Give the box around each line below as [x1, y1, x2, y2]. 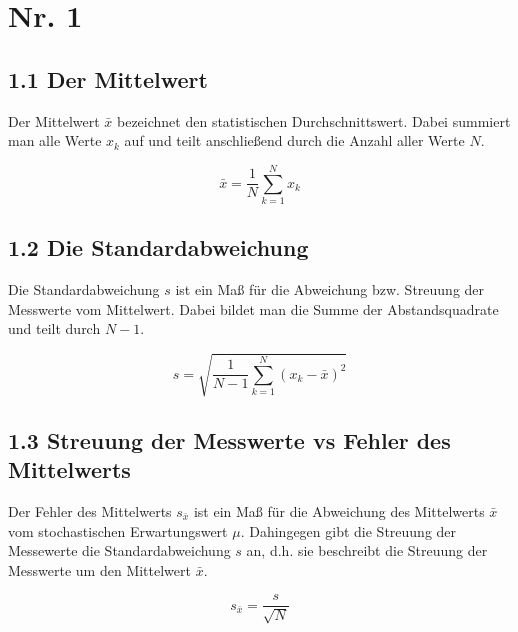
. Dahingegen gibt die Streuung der [240, 520, 457, 541]
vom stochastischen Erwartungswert [8, 520, 228, 541]
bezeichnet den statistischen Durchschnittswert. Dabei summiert [117, 110, 511, 131]
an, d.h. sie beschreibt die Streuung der [246, 540, 488, 561]
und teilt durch [8, 318, 101, 339]
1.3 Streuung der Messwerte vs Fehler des [8, 424, 451, 455]
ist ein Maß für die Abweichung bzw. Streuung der [175, 279, 485, 300]
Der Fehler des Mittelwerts [8, 501, 172, 522]
